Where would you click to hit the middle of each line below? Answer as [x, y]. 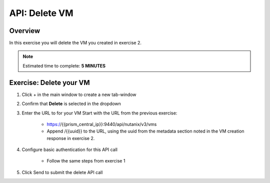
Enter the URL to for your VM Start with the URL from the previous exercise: [99, 113]
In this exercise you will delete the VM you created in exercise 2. [75, 43]
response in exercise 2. [71, 138]
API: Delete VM [41, 13]
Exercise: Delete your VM [49, 82]
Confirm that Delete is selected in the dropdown [71, 104]
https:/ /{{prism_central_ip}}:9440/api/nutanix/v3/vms [102, 124]
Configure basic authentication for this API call [69, 149]
